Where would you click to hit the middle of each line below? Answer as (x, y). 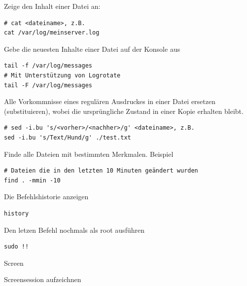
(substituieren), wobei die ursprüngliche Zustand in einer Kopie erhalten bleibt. (124, 111)
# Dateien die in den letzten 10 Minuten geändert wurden (101, 171)
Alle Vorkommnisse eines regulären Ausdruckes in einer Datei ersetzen (110, 101)
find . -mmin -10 (32, 180)
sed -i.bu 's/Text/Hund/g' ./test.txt (68, 137)
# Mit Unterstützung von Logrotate (62, 75)
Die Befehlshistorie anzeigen (46, 197)
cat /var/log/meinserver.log (52, 33)
